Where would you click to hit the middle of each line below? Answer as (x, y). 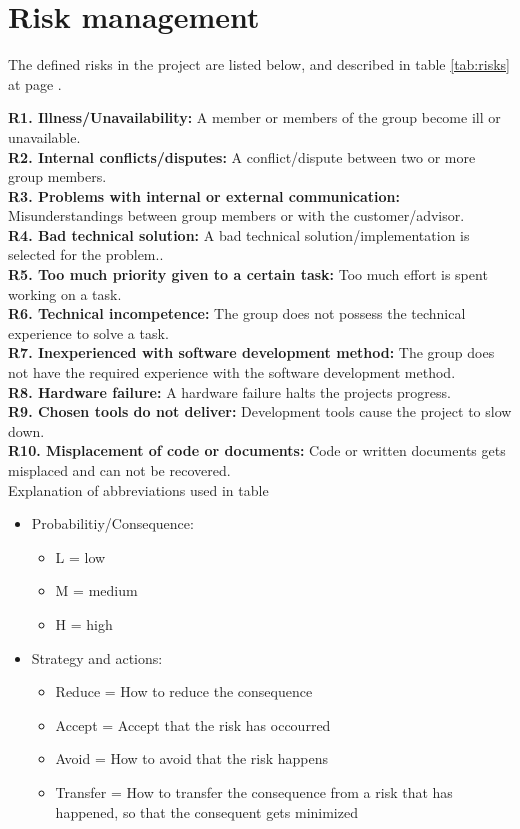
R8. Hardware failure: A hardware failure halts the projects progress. (229, 391)
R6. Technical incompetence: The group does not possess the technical (237, 313)
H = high (84, 623)
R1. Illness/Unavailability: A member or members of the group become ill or (254, 117)
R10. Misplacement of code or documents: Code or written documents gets (257, 450)
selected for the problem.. (86, 254)
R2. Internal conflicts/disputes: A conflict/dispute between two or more (242, 156)
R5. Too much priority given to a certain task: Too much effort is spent (248, 274)
